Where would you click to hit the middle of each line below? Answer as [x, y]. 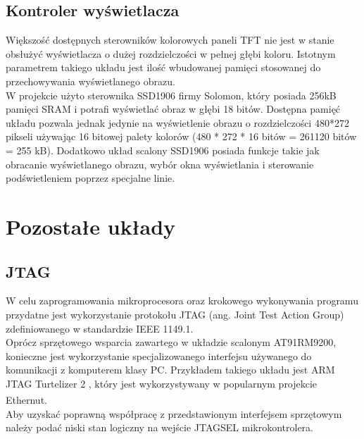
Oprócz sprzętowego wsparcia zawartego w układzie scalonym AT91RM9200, [171, 342]
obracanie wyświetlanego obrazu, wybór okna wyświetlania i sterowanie [160, 164]
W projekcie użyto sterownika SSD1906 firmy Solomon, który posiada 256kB [171, 95]
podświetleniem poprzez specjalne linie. [90, 178]
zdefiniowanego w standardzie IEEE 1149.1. [100, 328]
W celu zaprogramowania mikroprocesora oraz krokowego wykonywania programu [182, 301]
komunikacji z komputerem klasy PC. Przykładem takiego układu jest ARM [170, 370]
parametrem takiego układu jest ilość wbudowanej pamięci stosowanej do [163, 67]
